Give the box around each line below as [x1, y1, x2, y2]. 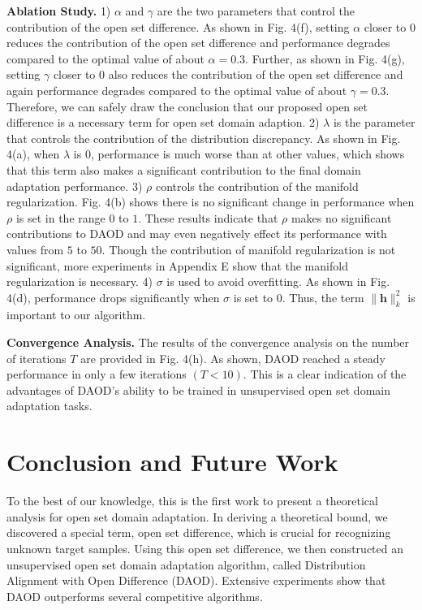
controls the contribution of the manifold [155, 177, 359, 194]
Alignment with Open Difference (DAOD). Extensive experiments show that [6, 572, 386, 589]
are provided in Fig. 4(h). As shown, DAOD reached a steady [80, 349, 385, 366]
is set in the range [15, 209, 105, 226]
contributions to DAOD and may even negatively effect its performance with [6, 225, 387, 242]
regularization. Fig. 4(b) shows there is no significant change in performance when [6, 193, 415, 210]
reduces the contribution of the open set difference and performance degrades [6, 34, 390, 51]
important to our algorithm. [6, 306, 146, 323]
